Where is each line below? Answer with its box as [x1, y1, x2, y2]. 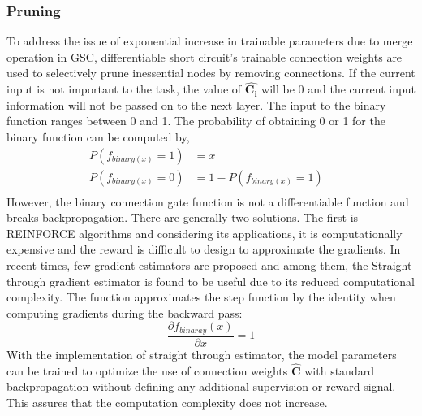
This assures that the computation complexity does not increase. [6, 393, 328, 410]
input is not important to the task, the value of [6, 80, 242, 97]
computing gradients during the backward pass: [6, 304, 243, 321]
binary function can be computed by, [6, 128, 190, 145]
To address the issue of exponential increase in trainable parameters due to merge [6, 32, 413, 50]
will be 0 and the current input [261, 80, 416, 97]
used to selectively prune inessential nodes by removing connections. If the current [6, 64, 416, 81]
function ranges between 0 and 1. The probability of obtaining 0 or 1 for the [6, 112, 385, 129]
